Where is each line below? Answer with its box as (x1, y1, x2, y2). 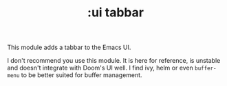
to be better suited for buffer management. (21, 71, 142, 79)
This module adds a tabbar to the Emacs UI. (7, 43, 131, 52)
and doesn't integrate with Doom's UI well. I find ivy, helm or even (7, 63, 194, 72)
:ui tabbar (87, 5, 144, 20)
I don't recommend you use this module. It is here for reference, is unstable (7, 57, 221, 65)
